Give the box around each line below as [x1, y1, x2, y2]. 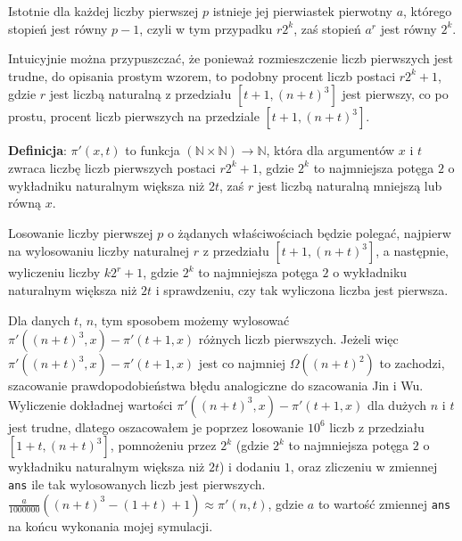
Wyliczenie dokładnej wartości [8, 395, 173, 414]
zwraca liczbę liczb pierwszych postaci [8, 158, 216, 176]
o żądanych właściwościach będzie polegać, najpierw [167, 223, 451, 242]
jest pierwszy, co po [342, 85, 449, 103]
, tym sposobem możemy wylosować [94, 310, 290, 329]
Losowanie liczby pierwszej [8, 223, 153, 242]
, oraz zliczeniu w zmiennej [290, 457, 438, 476]
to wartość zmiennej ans [318, 494, 451, 512]
